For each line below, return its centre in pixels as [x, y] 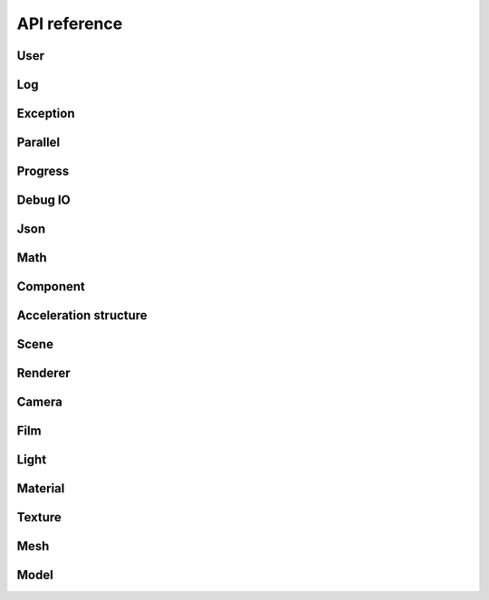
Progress [43, 171]
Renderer [43, 373]
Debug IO [44, 200]
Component [51, 286]
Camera [39, 402]
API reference [70, 24]
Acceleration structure [82, 315]
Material [41, 489]
